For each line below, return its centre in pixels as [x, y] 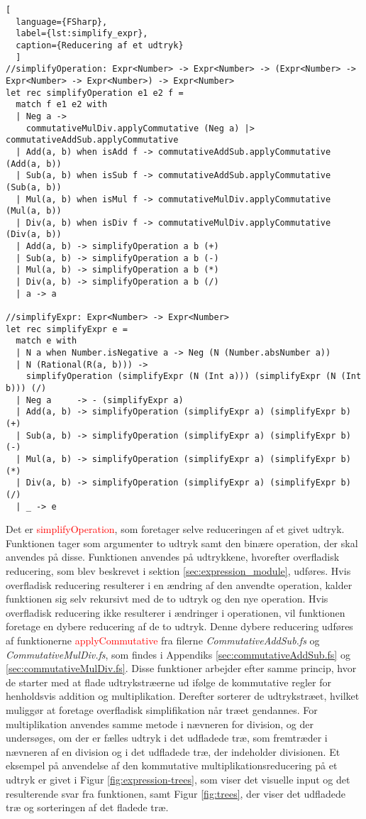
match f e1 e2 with [62, 105]
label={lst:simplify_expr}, [82, 34]
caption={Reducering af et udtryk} [100, 45]
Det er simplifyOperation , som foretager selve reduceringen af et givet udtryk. [175, 529]
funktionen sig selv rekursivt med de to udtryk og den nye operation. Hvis [167, 599]
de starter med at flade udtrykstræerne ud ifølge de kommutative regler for [168, 682]
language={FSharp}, [62, 22]
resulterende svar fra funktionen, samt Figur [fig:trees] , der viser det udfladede [176, 793]
